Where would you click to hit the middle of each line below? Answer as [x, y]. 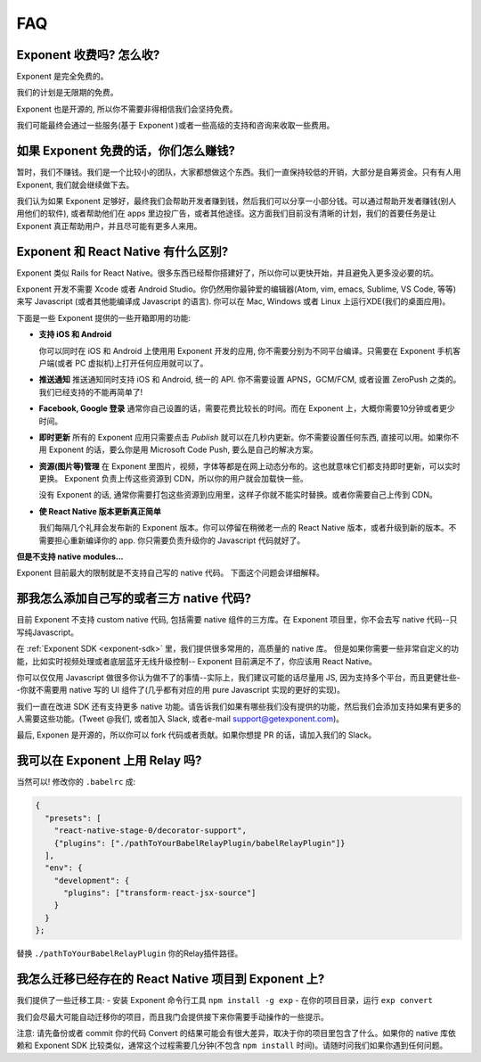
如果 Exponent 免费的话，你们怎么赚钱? [126, 151]
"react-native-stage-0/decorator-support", [150, 831]
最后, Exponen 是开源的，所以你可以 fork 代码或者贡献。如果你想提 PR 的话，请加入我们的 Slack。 [196, 735]
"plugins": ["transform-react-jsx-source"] [160, 893]
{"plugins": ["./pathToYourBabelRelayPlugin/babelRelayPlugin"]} [200, 843]
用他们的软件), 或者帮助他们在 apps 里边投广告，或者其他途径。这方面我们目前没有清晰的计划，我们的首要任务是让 [226, 213]
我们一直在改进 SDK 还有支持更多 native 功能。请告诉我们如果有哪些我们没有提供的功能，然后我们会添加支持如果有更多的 [239, 706]
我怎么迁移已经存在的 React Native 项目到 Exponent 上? [171, 980]
